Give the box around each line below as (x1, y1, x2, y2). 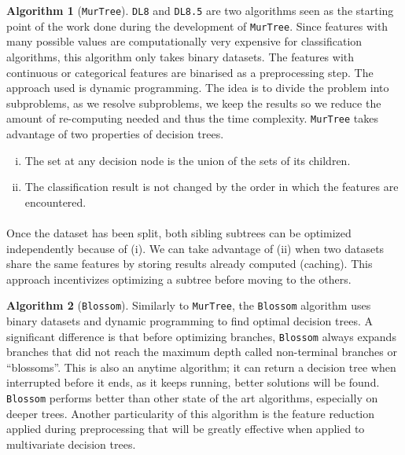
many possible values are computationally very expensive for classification (6, 33, 363, 50)
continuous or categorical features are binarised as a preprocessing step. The (6, 64, 374, 80)
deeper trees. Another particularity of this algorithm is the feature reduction (6, 405, 375, 421)
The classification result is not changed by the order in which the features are (24, 178, 399, 195)
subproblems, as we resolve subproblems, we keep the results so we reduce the (6, 94, 381, 111)
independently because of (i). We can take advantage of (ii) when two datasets (6, 240, 385, 256)
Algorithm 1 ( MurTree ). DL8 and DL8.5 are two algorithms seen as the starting (6, 2, 394, 18)
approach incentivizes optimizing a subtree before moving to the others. (6, 270, 352, 287)
